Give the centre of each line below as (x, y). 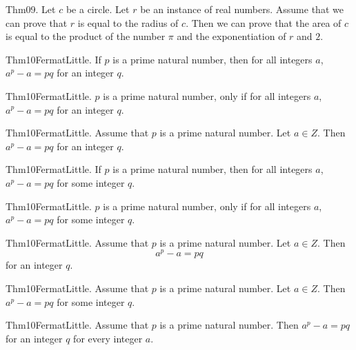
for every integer (108, 338)
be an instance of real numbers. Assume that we (242, 9)
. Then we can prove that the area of (264, 22)
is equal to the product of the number (86, 36)
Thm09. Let (31, 9)
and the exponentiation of (231, 36)
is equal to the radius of (128, 22)
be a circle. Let (98, 9)
